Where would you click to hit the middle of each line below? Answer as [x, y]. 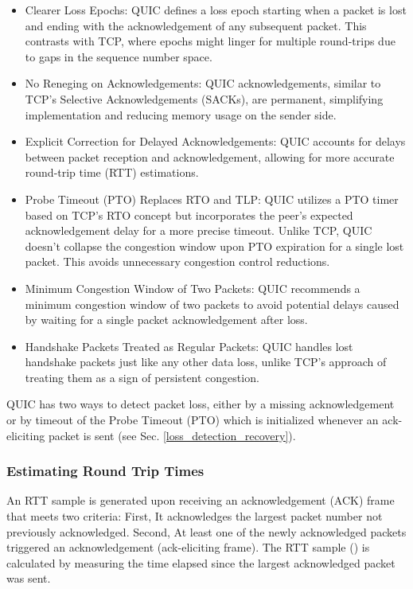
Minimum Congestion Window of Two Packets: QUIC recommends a [193, 288]
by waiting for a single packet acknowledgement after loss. [166, 320]
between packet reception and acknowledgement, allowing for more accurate [210, 156]
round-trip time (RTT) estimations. [112, 172]
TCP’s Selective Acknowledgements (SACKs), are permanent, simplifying [204, 98]
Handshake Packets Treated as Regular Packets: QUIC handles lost [189, 346]
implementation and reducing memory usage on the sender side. [181, 114]
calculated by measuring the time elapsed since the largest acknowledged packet [201, 562]
